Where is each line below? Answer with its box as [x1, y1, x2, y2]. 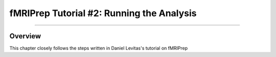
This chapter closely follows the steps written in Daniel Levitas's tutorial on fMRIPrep [9, 45, 188, 51]
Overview [9, 32, 41, 40]
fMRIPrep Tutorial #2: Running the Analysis [9, 8, 197, 19]
